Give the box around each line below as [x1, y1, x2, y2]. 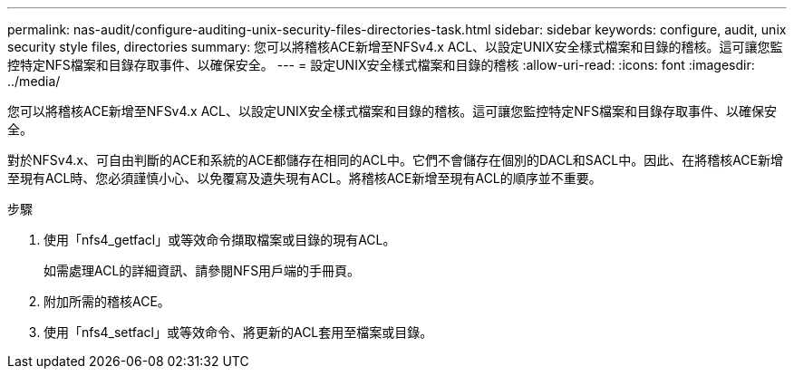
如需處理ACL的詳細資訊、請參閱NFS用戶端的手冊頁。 [44, 263, 361, 278]
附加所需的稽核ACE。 [44, 294, 170, 309]
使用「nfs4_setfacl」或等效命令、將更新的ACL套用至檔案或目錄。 [44, 324, 433, 340]
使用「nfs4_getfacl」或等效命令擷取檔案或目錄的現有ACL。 [44, 232, 396, 247]
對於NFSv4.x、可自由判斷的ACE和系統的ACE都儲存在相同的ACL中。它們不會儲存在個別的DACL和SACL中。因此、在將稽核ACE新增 [7, 152, 783, 168]
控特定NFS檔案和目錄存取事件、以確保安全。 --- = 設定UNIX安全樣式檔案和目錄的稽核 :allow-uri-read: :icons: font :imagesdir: [7, 57, 755, 72]
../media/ [7, 73, 61, 89]
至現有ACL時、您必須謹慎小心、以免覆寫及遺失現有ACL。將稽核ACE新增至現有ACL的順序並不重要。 [7, 170, 602, 186]
